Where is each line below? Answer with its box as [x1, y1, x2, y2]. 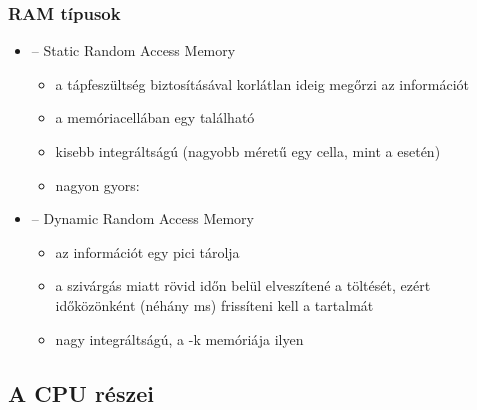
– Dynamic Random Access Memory [31, 208, 255, 229]
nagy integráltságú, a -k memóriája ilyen [55, 328, 304, 349]
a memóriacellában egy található [55, 107, 255, 128]
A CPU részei [8, 377, 154, 408]
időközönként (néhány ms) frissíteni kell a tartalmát [55, 294, 374, 315]
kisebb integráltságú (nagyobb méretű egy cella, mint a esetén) [55, 141, 441, 161]
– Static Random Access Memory [31, 40, 236, 61]
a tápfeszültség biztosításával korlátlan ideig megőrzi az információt [55, 73, 469, 94]
